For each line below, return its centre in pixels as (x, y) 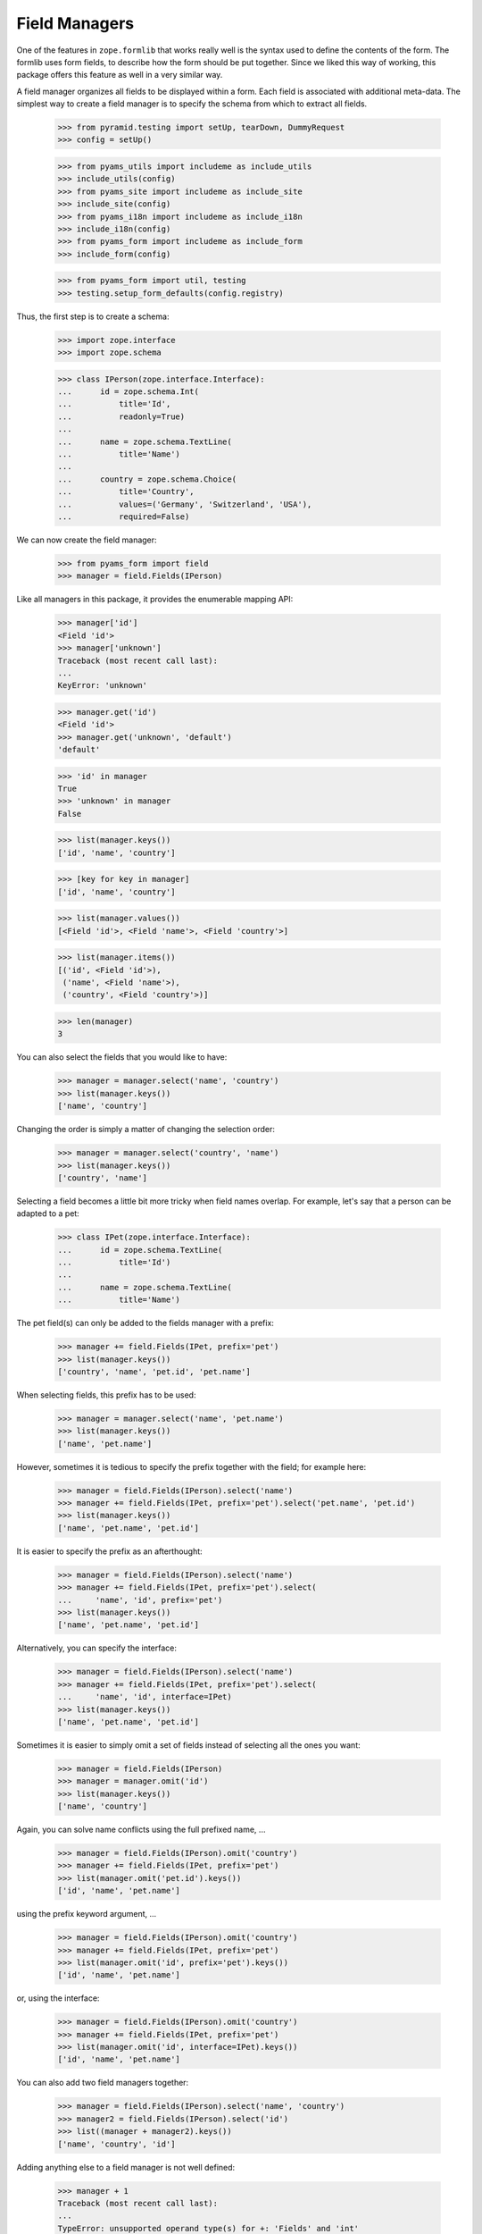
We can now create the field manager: (87, 540)
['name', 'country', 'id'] (116, 2144)
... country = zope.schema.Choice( (147, 479)
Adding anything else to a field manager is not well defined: (126, 2167)
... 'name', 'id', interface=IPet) (145, 1697)
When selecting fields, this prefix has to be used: (106, 1395)
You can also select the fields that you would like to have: (122, 1057)
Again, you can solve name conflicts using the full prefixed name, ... (141, 1830)
